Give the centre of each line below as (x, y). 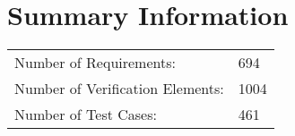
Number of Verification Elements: (119, 89)
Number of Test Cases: (86, 115)
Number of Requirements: (95, 63)
